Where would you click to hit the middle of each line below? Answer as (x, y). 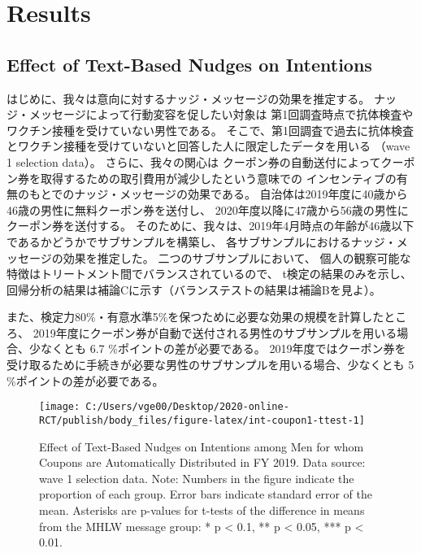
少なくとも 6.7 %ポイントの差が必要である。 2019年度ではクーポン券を (217, 348)
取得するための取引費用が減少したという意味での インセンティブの (218, 178)
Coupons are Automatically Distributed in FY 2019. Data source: (202, 462)
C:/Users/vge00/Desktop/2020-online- (187, 407)
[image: (60, 407)
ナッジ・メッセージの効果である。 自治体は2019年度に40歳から (241, 194)
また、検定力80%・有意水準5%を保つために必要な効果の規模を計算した (195, 317)
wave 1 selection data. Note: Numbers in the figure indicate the (197, 478)
